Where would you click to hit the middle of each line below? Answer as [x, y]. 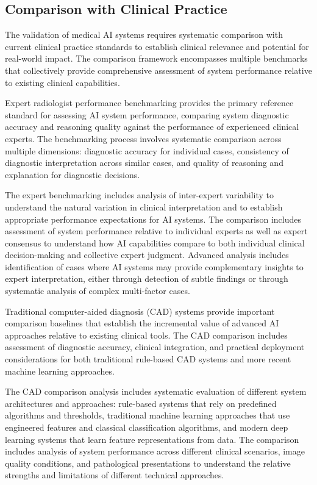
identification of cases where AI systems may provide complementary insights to [154, 266]
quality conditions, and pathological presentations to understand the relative [148, 463]
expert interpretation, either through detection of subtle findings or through [147, 278]
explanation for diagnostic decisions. [73, 174]
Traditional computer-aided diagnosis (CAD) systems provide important [140, 311]
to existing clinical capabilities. [62, 82]
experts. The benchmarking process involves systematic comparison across [143, 138]
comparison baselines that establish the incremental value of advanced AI [142, 323]
